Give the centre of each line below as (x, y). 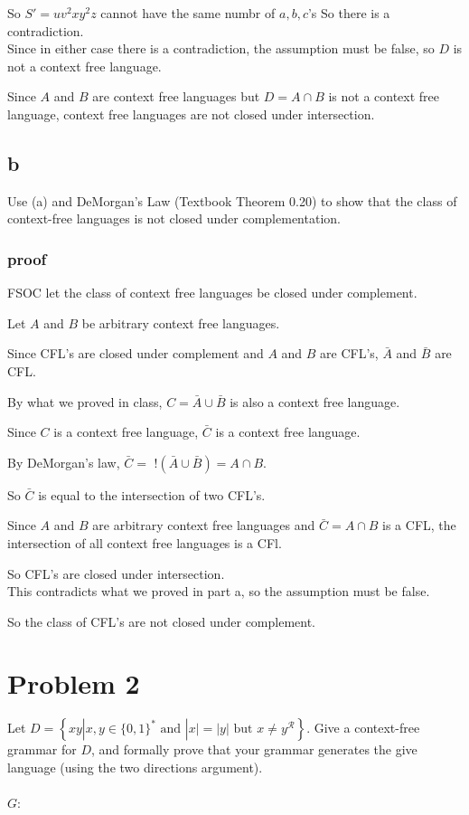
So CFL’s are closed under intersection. (116, 573)
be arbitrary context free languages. (181, 322)
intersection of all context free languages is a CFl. (145, 542)
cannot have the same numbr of (188, 13)
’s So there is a (349, 13)
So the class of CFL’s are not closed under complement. (162, 621)
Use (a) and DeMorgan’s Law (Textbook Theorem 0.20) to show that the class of (232, 200)
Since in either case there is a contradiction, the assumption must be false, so (221, 48)
